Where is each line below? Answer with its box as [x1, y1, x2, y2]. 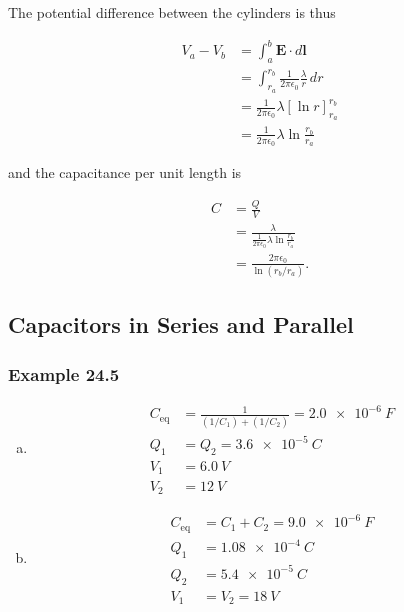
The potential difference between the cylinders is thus [8, 2, 336, 22]
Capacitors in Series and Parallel [8, 309, 354, 340]
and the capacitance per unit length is [8, 162, 242, 183]
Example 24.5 [8, 361, 120, 386]
